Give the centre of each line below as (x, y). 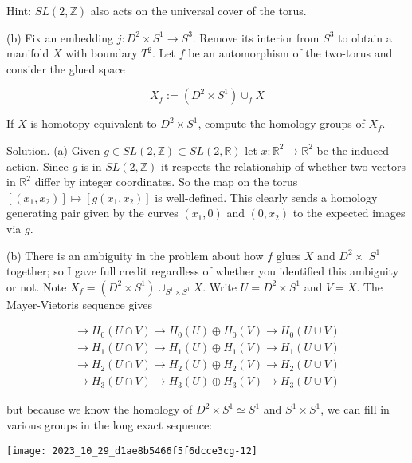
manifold (28, 53)
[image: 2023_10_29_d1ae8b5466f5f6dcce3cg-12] (132, 451)
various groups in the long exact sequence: (110, 425)
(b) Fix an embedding (60, 37)
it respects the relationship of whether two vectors (283, 166)
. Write (220, 286)
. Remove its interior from (256, 37)
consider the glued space (66, 68)
